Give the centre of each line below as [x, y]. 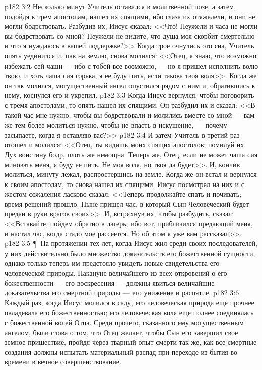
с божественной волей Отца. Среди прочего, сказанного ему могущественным [124, 322]
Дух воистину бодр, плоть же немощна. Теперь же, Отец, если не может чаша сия [131, 154]
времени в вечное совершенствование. [63, 362]
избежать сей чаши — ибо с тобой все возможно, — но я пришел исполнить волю [132, 65]
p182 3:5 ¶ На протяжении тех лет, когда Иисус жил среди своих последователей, [131, 243]
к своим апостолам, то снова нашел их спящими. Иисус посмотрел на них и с [124, 184]
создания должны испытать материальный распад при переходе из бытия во [121, 352]
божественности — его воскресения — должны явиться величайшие [110, 283]
